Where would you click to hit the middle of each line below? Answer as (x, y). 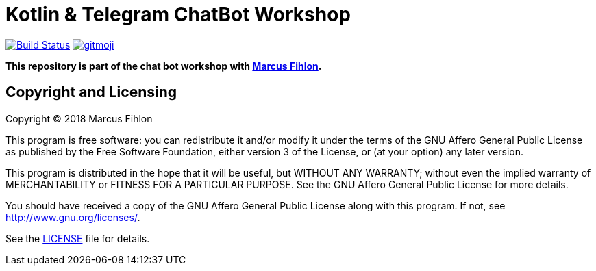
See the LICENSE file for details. (78, 238)
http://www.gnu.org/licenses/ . (73, 217)
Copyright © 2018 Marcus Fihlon (79, 118)
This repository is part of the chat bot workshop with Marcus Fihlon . (164, 66)
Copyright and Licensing (91, 92)
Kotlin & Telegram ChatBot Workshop (178, 14)
